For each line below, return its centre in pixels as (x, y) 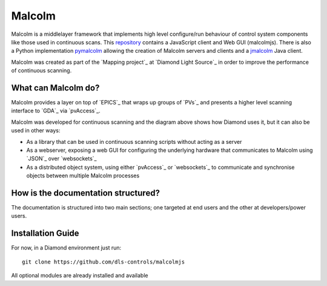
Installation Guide (45, 233)
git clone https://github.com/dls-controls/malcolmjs (103, 262)
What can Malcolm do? (55, 88)
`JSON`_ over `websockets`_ (61, 158)
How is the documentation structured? (86, 193)
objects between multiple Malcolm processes (83, 175)
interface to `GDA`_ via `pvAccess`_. (56, 111)
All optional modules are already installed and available (80, 276)
